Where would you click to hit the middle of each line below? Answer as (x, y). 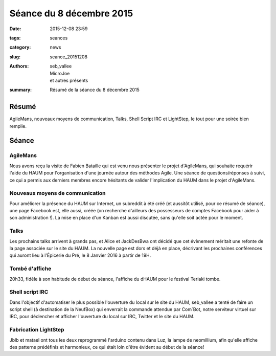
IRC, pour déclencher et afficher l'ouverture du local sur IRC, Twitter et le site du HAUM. (102, 317)
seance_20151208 (69, 57)
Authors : (19, 66)
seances (59, 38)
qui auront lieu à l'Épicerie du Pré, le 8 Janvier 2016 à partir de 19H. (80, 255)
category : (20, 47)
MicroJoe (60, 73)
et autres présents (69, 80)
